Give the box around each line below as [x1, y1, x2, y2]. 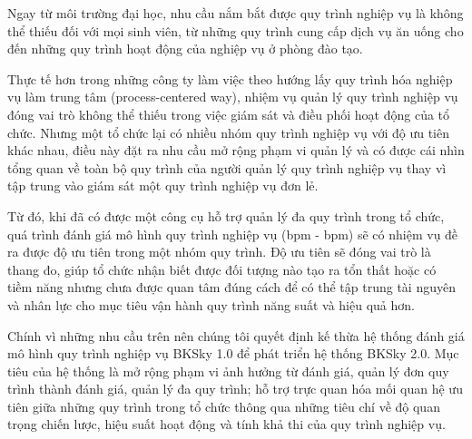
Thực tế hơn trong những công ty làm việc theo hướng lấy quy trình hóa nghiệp [7, 69, 453, 88]
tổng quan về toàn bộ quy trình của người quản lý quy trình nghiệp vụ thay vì [7, 158, 447, 177]
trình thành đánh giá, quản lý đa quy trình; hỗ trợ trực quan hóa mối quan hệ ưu [7, 379, 463, 398]
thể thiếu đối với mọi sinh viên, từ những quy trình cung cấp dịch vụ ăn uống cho [7, 21, 464, 40]
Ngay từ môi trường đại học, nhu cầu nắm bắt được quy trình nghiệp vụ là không [7, 4, 464, 22]
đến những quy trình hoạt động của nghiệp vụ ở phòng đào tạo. [7, 39, 363, 58]
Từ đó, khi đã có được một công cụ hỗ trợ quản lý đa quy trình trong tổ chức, [7, 206, 445, 225]
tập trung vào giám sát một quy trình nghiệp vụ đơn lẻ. [7, 176, 319, 195]
